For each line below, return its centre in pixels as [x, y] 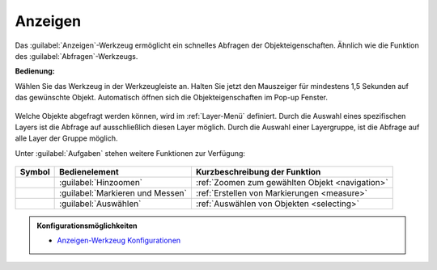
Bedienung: [35, 71]
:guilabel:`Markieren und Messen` [123, 193]
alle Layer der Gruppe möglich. [66, 138]
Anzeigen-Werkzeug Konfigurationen [119, 240]
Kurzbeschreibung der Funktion [258, 172]
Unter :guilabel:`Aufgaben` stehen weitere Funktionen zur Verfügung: [130, 153]
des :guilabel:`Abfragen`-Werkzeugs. [76, 56]
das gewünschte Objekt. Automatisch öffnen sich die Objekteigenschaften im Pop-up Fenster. [171, 98]
